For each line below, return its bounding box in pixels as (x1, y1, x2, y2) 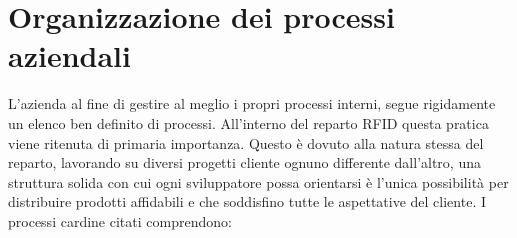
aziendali (8, 35, 131, 76)
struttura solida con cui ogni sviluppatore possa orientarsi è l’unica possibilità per (8, 171, 509, 192)
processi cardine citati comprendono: (8, 210, 232, 231)
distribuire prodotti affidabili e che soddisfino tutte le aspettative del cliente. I (8, 191, 487, 212)
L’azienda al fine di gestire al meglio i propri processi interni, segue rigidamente (8, 93, 496, 114)
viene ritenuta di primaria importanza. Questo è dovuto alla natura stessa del (8, 132, 484, 153)
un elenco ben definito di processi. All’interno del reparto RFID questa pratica (8, 112, 489, 133)
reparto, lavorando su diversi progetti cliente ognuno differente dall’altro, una (8, 152, 481, 173)
